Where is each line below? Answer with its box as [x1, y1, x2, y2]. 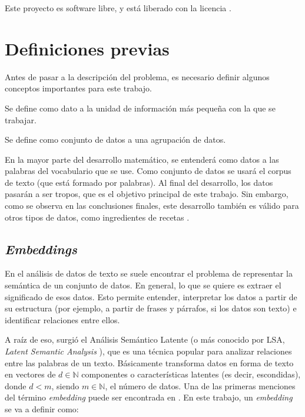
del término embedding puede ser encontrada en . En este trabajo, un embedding [5, 391, 293, 403]
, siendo [51, 379, 79, 392]
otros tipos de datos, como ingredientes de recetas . [5, 211, 190, 223]
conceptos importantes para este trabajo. [5, 82, 152, 94]
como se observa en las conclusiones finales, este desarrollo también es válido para [5, 199, 299, 212]
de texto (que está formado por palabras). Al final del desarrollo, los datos [5, 176, 273, 188]
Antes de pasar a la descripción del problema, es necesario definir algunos [5, 70, 270, 83]
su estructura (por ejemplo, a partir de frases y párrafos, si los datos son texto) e [5, 302, 297, 314]
